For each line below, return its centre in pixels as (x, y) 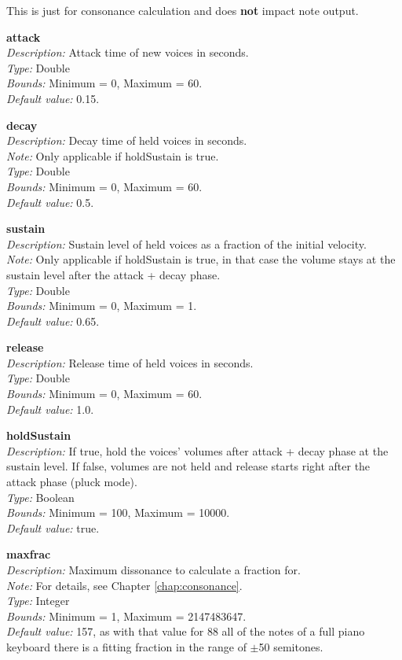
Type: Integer (38, 601)
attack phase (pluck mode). (72, 482)
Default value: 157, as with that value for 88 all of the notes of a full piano (186, 631)
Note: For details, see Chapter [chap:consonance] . (124, 585)
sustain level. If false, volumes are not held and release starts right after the (188, 466)
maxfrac (29, 554)
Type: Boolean (40, 497)
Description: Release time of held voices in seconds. (130, 362)
